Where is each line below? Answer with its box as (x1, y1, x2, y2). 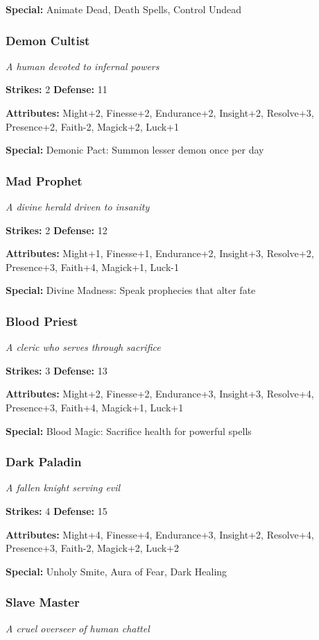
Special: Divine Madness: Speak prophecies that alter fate (6, 283, 256, 297)
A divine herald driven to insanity (6, 199, 150, 213)
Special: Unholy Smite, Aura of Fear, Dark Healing (6, 564, 227, 578)
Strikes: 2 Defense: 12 (6, 222, 107, 237)
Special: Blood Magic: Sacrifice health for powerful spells (6, 423, 252, 438)
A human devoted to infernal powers (6, 58, 159, 73)
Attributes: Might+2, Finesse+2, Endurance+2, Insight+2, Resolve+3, (6, 106, 314, 120)
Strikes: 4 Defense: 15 (6, 503, 107, 518)
